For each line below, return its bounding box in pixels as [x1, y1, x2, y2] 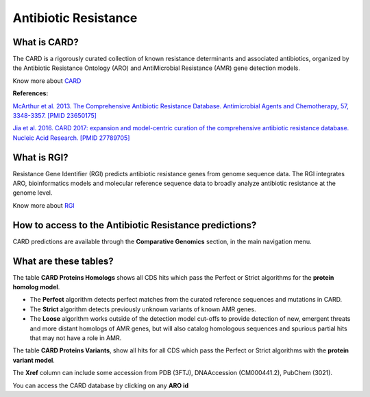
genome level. [12, 189, 53, 197]
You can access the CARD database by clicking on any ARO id [12, 381, 189, 389]
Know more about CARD [12, 76, 82, 85]
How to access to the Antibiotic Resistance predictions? [12, 219, 257, 231]
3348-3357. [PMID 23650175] [12, 112, 97, 120]
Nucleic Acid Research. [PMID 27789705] [12, 134, 130, 142]
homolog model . [12, 283, 60, 291]
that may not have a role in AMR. [29, 334, 122, 342]
